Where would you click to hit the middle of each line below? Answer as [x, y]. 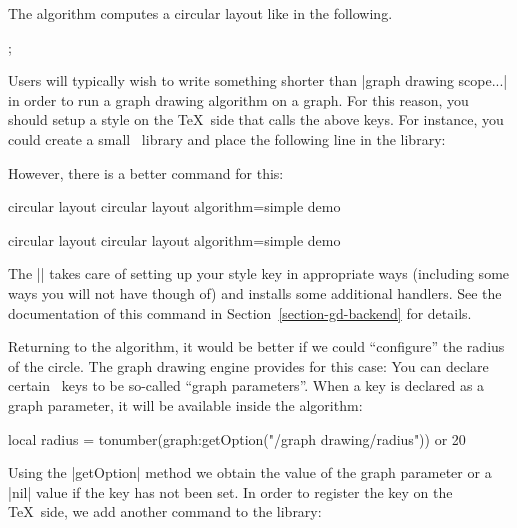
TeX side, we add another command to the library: [165, 511]
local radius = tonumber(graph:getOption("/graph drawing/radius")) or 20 [237, 438]
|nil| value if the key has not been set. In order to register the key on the [230, 491]
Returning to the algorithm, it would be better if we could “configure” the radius [256, 346]
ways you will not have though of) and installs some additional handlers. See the [255, 292]
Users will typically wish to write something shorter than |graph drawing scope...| [258, 80]
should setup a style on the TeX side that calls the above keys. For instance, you [256, 119]
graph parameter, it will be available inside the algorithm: [185, 404]
